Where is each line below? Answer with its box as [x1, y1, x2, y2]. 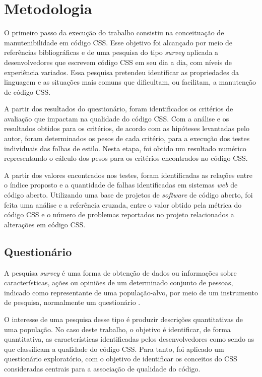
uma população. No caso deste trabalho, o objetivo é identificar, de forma [4, 324, 231, 334]
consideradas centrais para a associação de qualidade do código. [4, 363, 201, 373]
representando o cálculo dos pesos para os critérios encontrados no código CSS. [4, 153, 248, 163]
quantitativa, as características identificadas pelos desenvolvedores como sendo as [4, 334, 254, 344]
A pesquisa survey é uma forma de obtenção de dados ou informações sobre [4, 267, 237, 278]
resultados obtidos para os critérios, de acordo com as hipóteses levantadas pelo [4, 123, 249, 134]
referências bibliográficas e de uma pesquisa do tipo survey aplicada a [4, 47, 219, 57]
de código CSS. [4, 86, 51, 97]
